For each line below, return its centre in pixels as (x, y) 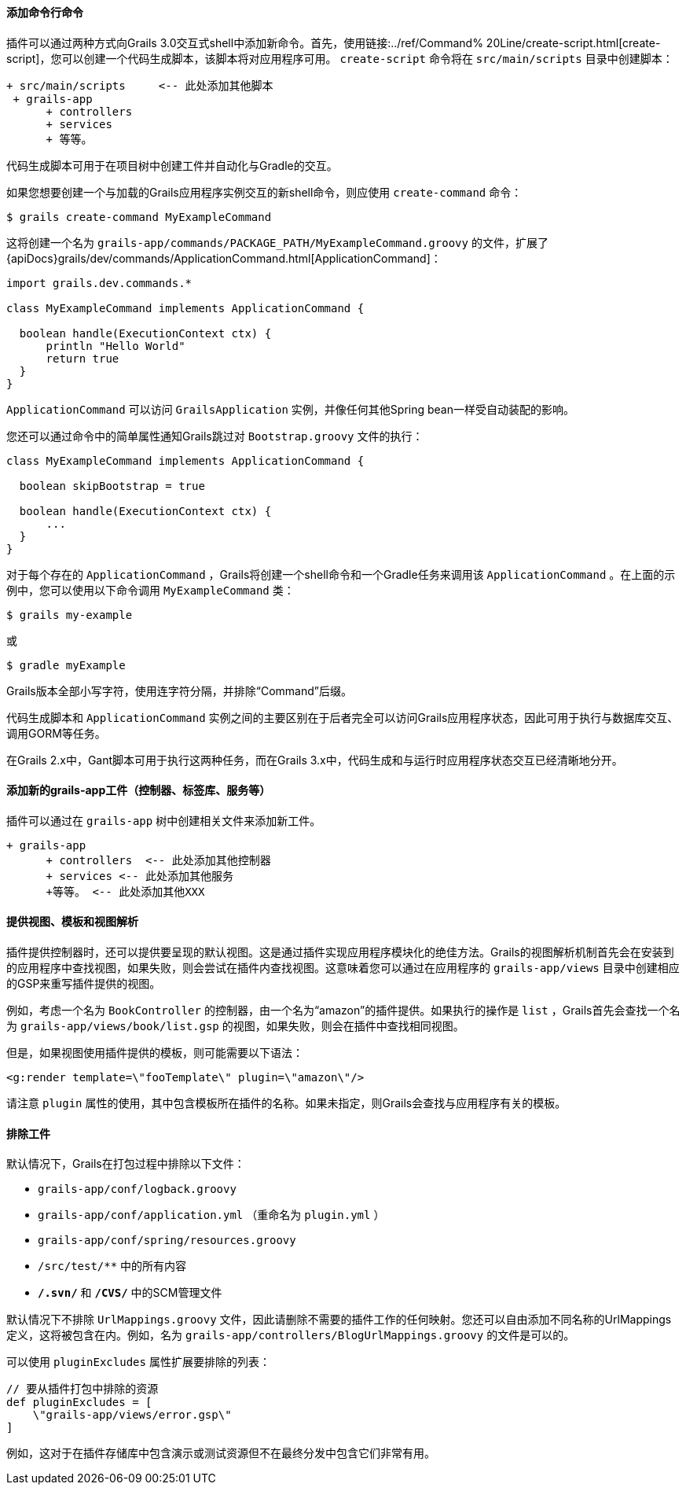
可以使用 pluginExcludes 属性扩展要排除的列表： (138, 1362)
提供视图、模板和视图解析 (72, 922)
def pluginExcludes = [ (79, 1403)
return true (83, 358)
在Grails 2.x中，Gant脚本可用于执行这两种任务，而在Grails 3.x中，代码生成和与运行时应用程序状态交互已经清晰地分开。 (315, 760)
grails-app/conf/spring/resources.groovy (167, 1241)
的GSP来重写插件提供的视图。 (84, 984)
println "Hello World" (116, 346)
